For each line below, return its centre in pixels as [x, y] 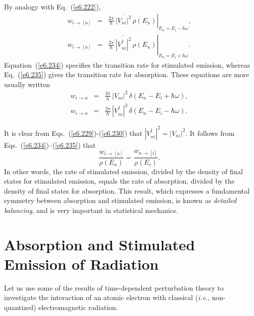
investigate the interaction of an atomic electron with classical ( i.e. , [107, 297]
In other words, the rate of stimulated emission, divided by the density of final [124, 171]
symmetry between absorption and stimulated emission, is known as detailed [120, 200]
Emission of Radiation [81, 263]
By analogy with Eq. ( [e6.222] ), [53, 6]
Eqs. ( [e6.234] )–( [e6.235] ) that [50, 145]
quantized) [20, 307]
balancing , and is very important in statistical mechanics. [91, 210]
